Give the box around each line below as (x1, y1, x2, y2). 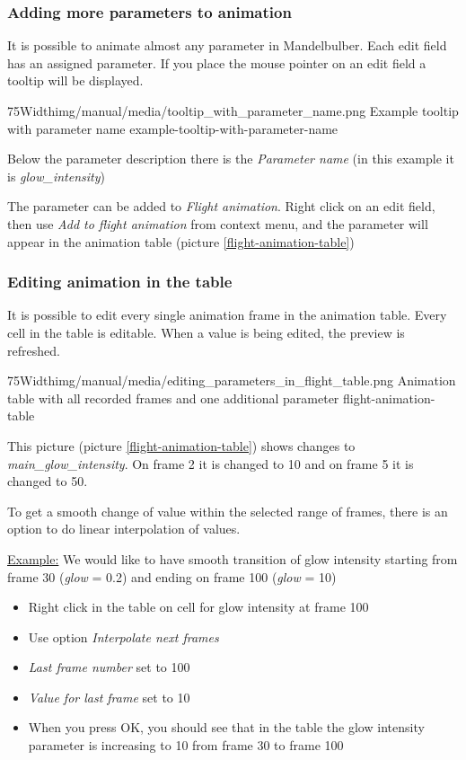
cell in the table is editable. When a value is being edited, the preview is (7, 323, 405, 341)
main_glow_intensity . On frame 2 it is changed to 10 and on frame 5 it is (7, 454, 414, 473)
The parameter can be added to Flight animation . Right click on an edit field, (7, 197, 435, 216)
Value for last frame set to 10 (28, 687, 190, 706)
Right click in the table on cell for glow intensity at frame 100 (28, 597, 369, 616)
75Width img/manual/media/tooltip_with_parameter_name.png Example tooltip (7, 102, 459, 119)
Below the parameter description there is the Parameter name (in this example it (7, 149, 454, 168)
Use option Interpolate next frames (28, 627, 219, 646)
